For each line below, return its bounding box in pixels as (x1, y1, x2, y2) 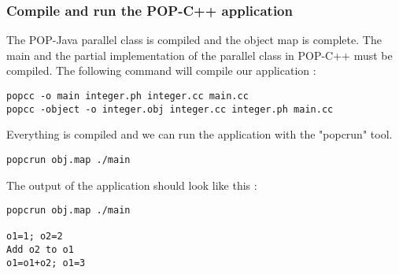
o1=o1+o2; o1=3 (6, 257, 86, 268)
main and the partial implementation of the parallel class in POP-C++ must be (6, 46, 393, 63)
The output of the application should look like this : (6, 176, 257, 193)
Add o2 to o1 (6, 244, 74, 256)
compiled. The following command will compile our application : (6, 62, 316, 79)
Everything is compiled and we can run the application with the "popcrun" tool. (6, 126, 393, 143)
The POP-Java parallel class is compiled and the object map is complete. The (6, 31, 382, 48)
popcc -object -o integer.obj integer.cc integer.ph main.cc (6, 103, 334, 115)
